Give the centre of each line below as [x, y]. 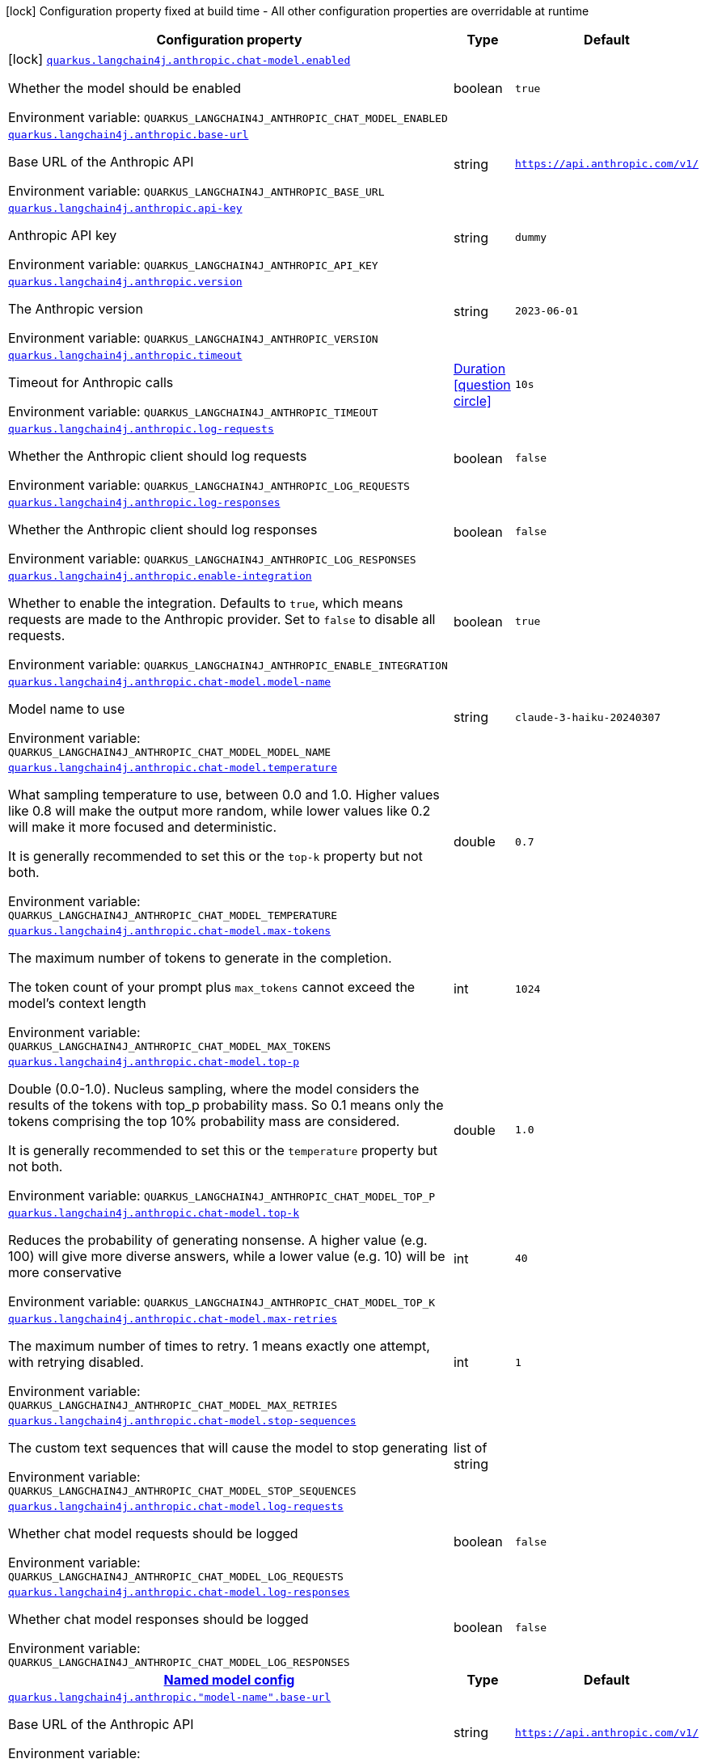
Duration [479, 368]
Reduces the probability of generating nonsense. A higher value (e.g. [218, 1240]
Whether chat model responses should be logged [158, 1619]
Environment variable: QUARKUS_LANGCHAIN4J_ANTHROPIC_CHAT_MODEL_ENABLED [228, 117]
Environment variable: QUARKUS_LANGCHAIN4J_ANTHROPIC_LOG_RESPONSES [212, 559]
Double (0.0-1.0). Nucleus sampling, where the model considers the [214, 1089]
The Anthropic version [76, 309]
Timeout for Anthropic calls [91, 382]
